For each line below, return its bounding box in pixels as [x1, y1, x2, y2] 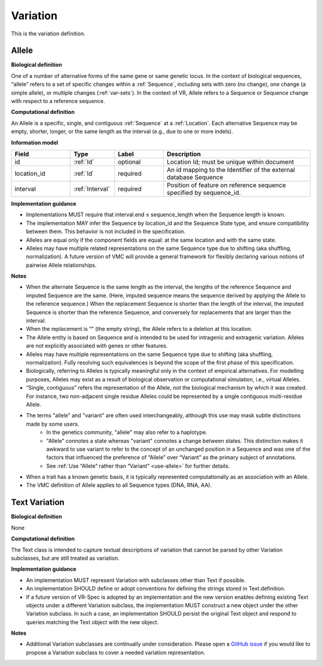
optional [117, 158, 141, 166]
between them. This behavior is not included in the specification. [26, 228, 185, 235]
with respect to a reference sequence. [11, 98, 105, 105]
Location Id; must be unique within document [166, 158, 294, 166]
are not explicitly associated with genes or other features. [26, 342, 168, 349]
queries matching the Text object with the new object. [26, 618, 159, 626]
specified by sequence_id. [166, 188, 241, 197]
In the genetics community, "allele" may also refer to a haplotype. [46, 429, 208, 436]
